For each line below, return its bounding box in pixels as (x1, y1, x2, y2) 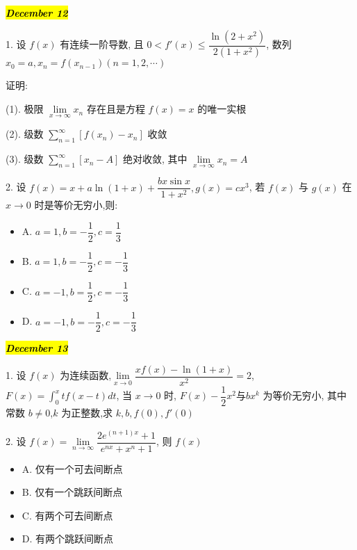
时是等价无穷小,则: (34, 197, 118, 212)
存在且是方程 (86, 102, 145, 116)
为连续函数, (60, 368, 112, 382)
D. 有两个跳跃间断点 (22, 531, 114, 546)
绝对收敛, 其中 (122, 152, 188, 166)
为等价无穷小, (263, 388, 324, 403)
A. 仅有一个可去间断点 (22, 461, 123, 476)
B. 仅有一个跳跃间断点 (22, 485, 123, 499)
